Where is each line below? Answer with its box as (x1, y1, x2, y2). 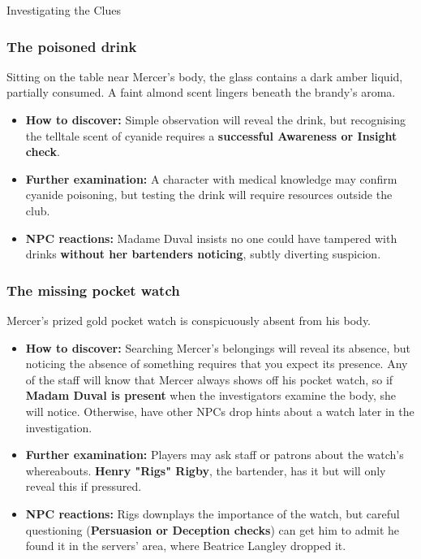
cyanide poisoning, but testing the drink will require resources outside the (25, 186, 393, 203)
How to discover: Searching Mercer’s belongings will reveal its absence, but (25, 339, 411, 356)
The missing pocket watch (6, 279, 180, 300)
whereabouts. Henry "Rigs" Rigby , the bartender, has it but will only (25, 461, 386, 479)
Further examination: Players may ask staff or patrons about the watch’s (25, 446, 404, 463)
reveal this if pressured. (25, 478, 142, 495)
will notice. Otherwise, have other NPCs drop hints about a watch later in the (25, 402, 415, 419)
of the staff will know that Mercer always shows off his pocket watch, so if (25, 370, 393, 388)
